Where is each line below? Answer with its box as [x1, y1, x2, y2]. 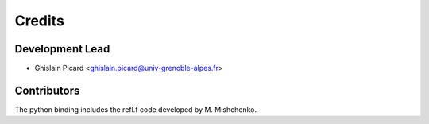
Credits [14, 12, 65, 29]
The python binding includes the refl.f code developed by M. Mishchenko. [14, 104, 257, 114]
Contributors [14, 83, 80, 97]
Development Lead [14, 42, 110, 56]
